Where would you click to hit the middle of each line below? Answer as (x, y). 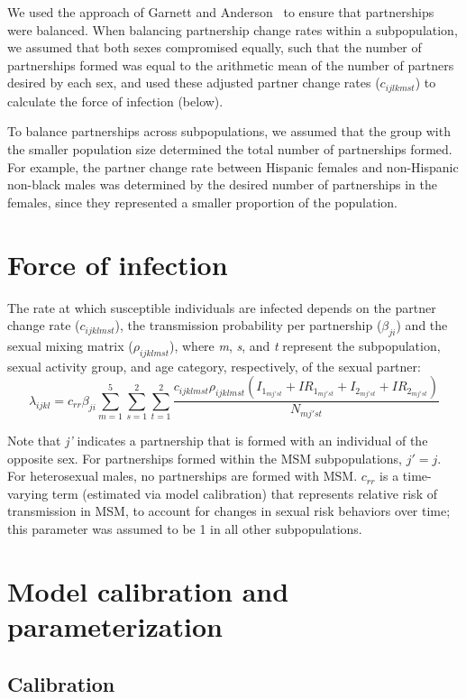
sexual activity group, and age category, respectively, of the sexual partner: (214, 366)
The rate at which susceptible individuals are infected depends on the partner (222, 307)
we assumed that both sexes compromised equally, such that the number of (215, 47)
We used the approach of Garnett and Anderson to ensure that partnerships (221, 12)
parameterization (115, 626)
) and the (422, 325)
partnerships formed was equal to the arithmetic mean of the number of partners (231, 64)
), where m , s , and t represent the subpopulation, (305, 345)
